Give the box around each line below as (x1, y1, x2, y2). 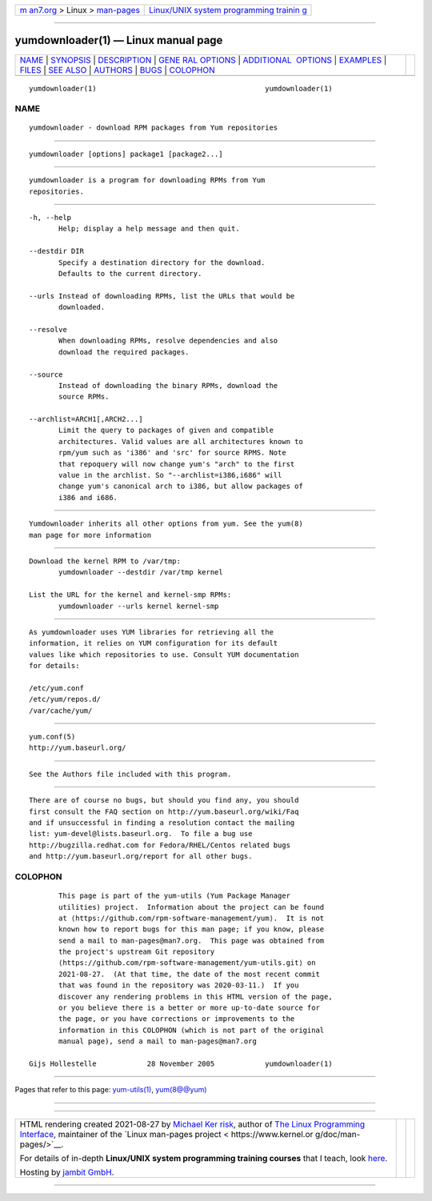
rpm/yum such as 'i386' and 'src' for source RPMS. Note (58, 448, 287, 458)
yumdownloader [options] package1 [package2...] (29, 149, 223, 158)
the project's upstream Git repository (58, 947, 215, 956)
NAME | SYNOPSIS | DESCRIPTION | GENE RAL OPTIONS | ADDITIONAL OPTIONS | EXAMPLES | (19, 54, 387, 66)
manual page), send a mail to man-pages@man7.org (58, 1037, 258, 1046)
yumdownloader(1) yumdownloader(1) (29, 84, 333, 93)
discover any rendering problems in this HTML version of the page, (58, 992, 333, 1001)
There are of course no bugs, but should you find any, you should (29, 796, 299, 805)
